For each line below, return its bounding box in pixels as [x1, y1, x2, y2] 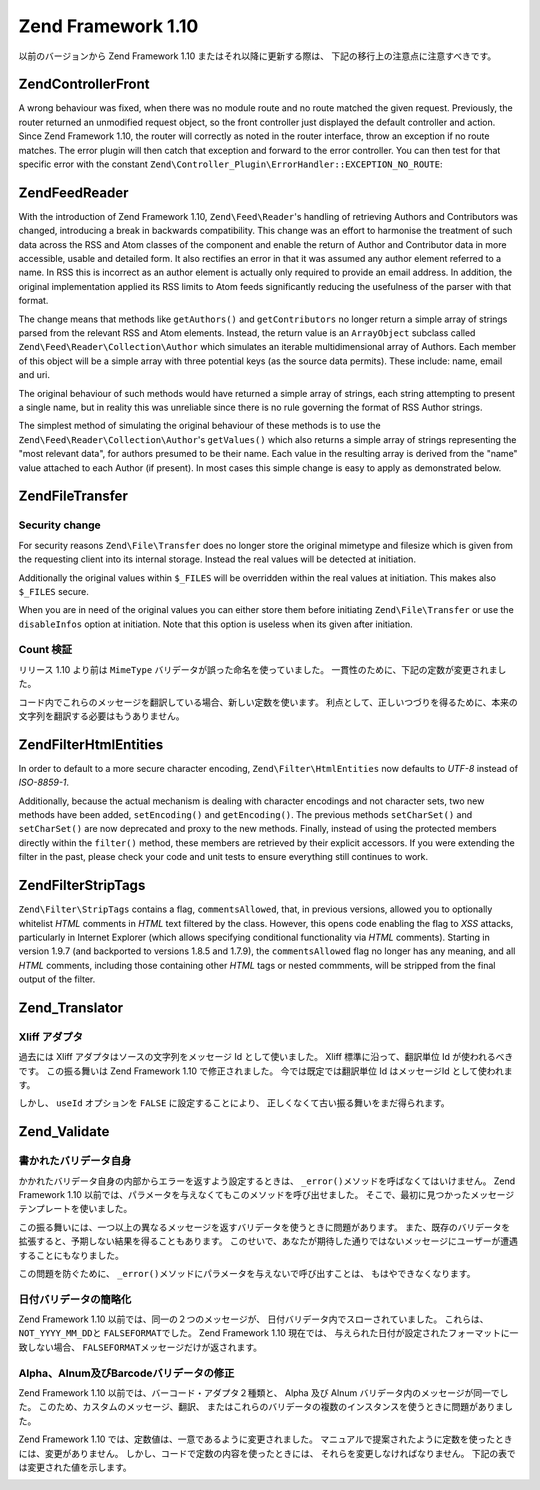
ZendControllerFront [18, 76, 150, 93]
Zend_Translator [18, 999, 124, 1016]
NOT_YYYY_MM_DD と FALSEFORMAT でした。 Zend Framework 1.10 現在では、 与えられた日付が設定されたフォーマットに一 [18, 1327, 519, 1339]
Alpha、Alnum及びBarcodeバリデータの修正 [18, 1366, 235, 1380]
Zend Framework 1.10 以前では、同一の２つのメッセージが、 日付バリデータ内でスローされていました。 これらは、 [18, 1313, 489, 1325]
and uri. [18, 369, 50, 381]
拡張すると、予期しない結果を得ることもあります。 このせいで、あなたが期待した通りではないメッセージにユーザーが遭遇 [18, 1235, 519, 1247]
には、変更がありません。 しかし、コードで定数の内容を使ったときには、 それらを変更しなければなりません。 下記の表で [18, 1447, 516, 1459]
